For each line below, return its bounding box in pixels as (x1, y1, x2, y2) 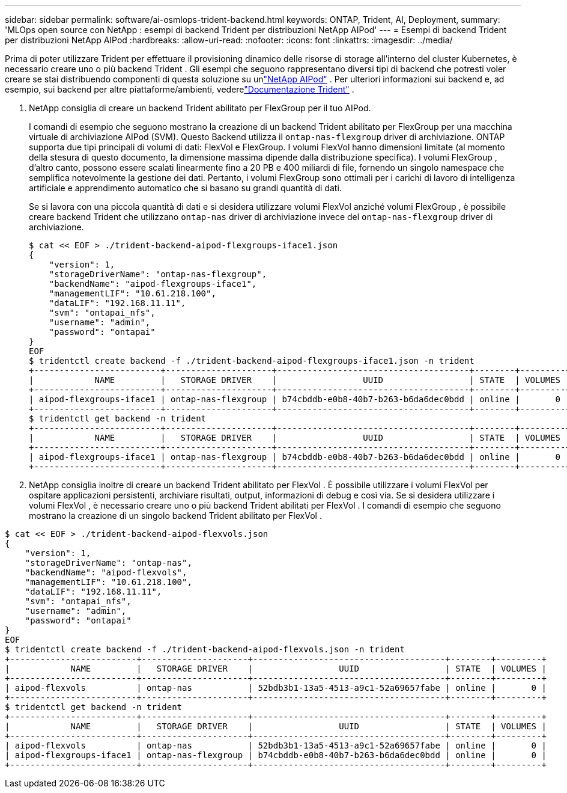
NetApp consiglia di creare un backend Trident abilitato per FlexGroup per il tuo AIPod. (29, 103, 371, 113)
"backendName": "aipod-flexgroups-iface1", (49, 279, 257, 289)
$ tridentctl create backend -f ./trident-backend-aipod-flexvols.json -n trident (5, 645, 405, 654)
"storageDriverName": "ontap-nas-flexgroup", (49, 269, 267, 279)
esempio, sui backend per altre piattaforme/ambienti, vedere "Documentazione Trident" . (5, 84, 354, 94)
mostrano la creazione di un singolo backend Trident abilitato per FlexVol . (29, 510, 322, 521)
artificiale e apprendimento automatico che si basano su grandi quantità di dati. (29, 183, 342, 193)
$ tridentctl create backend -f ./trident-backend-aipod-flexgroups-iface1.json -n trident (29, 356, 475, 366)
